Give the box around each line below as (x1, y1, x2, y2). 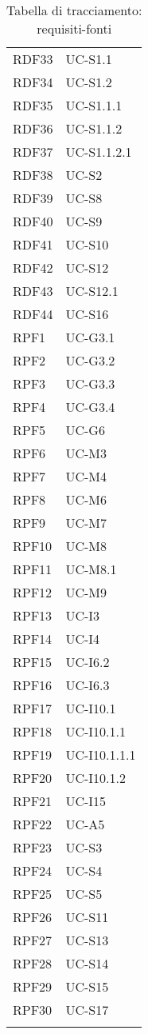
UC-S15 (65, 977, 109, 996)
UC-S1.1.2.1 (65, 142, 132, 161)
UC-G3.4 (65, 397, 115, 416)
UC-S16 (65, 305, 109, 323)
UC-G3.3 (65, 374, 115, 393)
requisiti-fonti (37, 19, 112, 38)
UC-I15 (65, 792, 107, 810)
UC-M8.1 (65, 560, 117, 578)
